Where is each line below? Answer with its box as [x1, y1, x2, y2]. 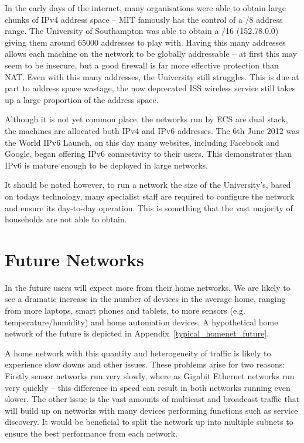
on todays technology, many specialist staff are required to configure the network [5, 190, 295, 202]
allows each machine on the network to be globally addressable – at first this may [5, 47, 298, 60]
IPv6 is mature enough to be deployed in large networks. [5, 159, 208, 171]
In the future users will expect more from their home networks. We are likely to [5, 281, 291, 293]
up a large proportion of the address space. [5, 93, 159, 105]
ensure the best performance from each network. [5, 427, 178, 439]
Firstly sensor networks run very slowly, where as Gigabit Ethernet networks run [5, 369, 295, 382]
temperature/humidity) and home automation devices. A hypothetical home [5, 315, 278, 328]
